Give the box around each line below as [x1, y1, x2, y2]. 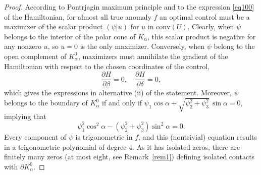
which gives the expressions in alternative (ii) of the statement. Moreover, [4, 87, 232, 98]
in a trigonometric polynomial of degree [4, 141, 127, 152]
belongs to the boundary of [4, 97, 88, 108]
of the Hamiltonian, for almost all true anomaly [4, 11, 151, 22]
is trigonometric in [75, 131, 133, 142]
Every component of [4, 131, 67, 142]
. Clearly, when [187, 21, 234, 32]
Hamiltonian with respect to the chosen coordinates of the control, [4, 61, 210, 71]
